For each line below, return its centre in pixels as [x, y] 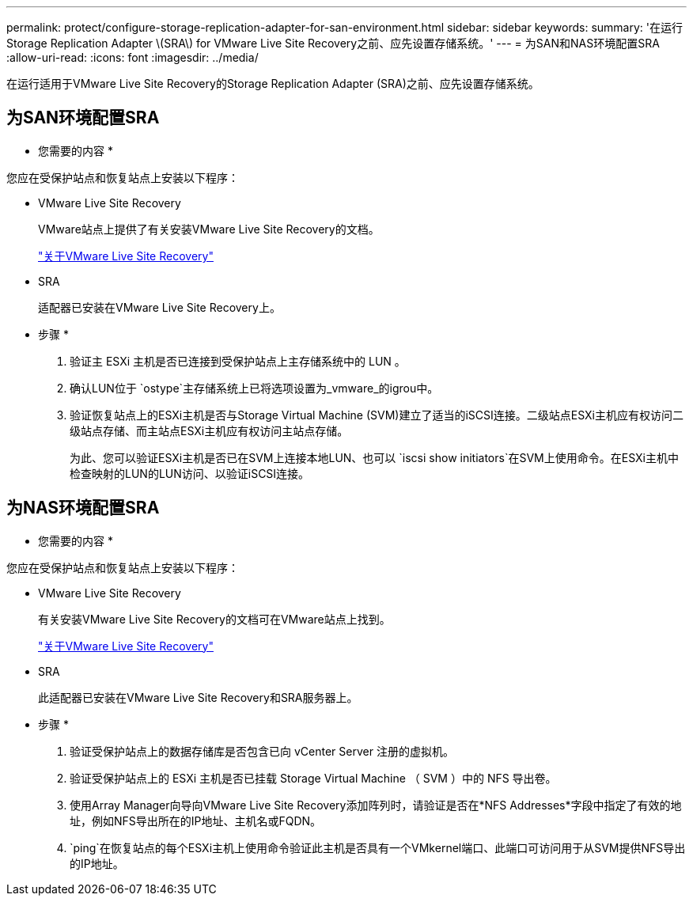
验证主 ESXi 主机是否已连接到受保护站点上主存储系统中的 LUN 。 [238, 361]
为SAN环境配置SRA [83, 118]
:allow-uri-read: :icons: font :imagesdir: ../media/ [133, 57]
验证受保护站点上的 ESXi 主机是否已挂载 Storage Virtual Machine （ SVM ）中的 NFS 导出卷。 [313, 778]
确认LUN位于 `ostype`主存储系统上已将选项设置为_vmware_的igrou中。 [254, 388]
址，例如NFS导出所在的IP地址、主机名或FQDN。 [196, 821]
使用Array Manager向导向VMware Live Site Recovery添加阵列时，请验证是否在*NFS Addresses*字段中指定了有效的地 [376, 805]
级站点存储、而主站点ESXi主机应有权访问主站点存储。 [209, 430]
